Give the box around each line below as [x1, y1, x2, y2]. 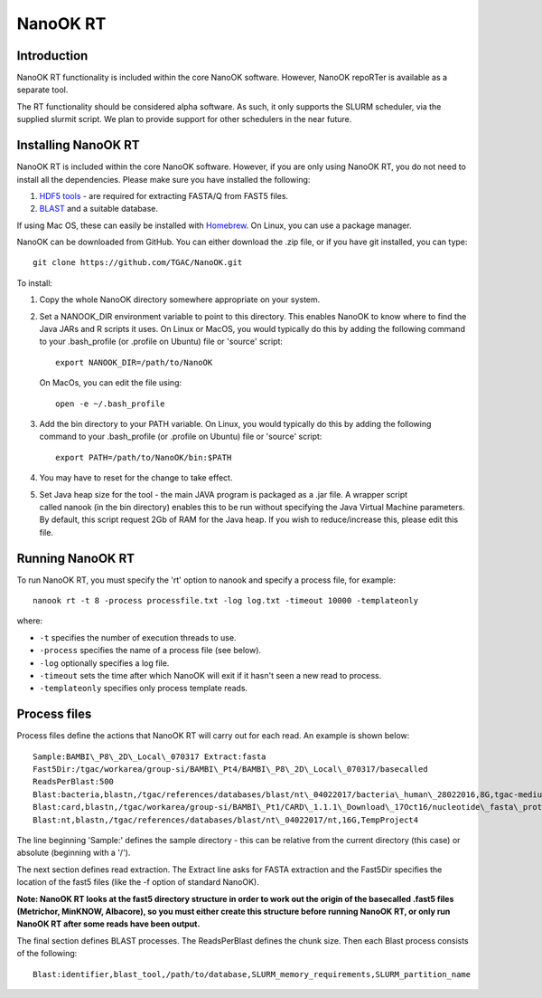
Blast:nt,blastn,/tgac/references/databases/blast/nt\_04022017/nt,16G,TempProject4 [33, 814, 419, 825]
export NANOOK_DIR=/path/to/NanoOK [55, 357, 213, 367]
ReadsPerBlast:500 [33, 776, 115, 787]
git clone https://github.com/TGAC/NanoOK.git [33, 258, 243, 268]
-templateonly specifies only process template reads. [39, 683, 248, 694]
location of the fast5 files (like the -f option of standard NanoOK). [16, 877, 259, 888]
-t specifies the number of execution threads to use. [39, 632, 237, 642]
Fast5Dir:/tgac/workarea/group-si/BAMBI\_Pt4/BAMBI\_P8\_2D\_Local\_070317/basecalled [33, 765, 428, 775]
